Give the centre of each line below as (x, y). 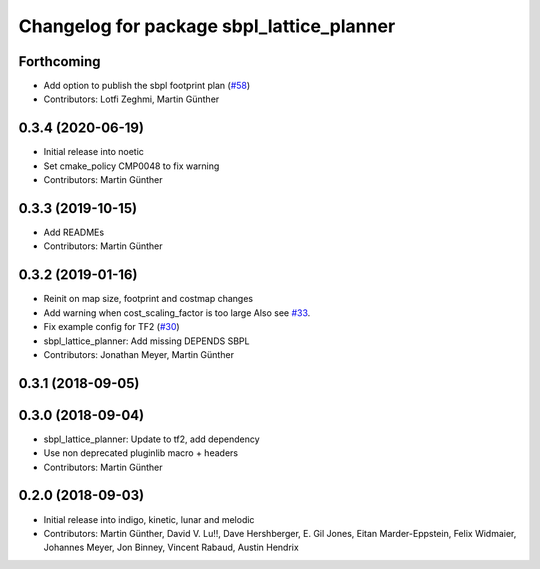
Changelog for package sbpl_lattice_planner (207, 26)
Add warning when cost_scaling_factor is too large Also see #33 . (177, 312)
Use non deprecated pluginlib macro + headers (141, 453)
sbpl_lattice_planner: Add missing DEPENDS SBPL (146, 341)
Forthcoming (59, 61)
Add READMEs (74, 232)
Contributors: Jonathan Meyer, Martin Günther (139, 354)
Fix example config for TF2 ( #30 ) (111, 327)
